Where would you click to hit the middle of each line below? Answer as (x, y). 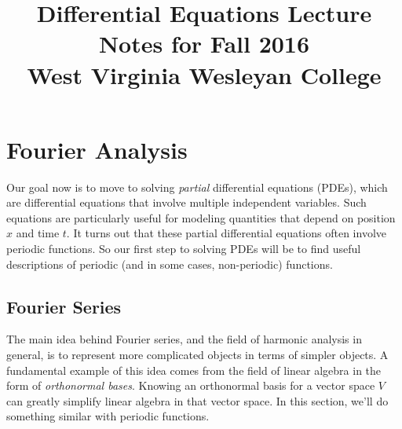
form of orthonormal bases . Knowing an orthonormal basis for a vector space (191, 385)
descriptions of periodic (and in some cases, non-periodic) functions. (170, 264)
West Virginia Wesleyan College (204, 74)
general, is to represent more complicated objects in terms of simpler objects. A (197, 355)
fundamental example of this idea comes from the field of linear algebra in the (194, 370)
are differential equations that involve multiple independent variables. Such (186, 202)
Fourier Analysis (97, 149)
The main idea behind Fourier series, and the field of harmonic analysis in (184, 339)
